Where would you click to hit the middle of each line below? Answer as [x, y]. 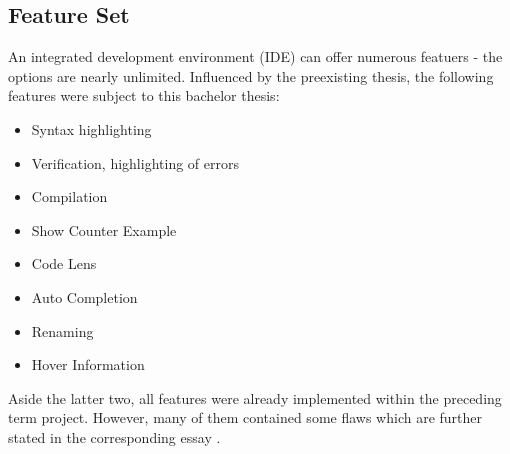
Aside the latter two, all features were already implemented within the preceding [255, 397]
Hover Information [88, 364]
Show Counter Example [104, 229]
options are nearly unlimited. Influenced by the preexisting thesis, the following [251, 75]
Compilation [69, 196]
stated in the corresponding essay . [114, 436]
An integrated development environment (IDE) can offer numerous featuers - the [255, 56]
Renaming [62, 330]
